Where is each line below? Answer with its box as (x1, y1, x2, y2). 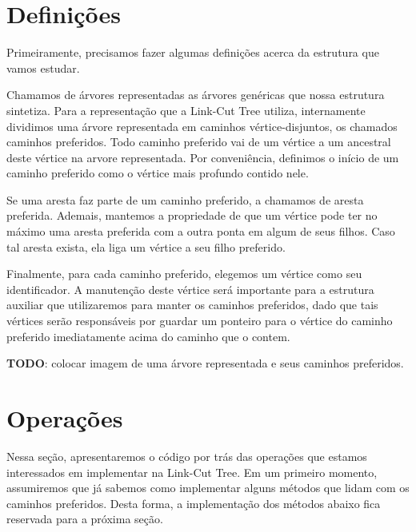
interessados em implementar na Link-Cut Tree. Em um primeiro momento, (6, 463, 378, 480)
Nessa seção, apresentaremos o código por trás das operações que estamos (6, 447, 367, 464)
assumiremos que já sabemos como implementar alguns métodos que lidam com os (6, 479, 410, 496)
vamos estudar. (6, 59, 80, 76)
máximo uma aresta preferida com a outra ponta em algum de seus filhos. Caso (6, 223, 395, 240)
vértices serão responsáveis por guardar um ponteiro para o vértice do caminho (6, 312, 393, 329)
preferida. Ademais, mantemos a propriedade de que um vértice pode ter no (6, 207, 378, 224)
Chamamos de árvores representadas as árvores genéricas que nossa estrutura (6, 86, 385, 103)
